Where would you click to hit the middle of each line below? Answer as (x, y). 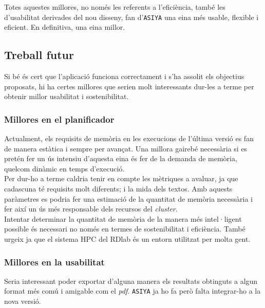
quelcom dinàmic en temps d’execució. (64, 168)
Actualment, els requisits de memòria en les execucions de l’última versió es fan (129, 138)
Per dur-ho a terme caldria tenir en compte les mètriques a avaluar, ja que (121, 178)
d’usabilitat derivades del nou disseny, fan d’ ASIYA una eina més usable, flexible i (131, 17)
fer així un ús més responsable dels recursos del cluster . (91, 209)
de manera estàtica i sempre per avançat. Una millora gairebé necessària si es (126, 148)
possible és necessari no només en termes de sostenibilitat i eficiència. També (125, 229)
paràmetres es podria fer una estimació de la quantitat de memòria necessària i (128, 198)
